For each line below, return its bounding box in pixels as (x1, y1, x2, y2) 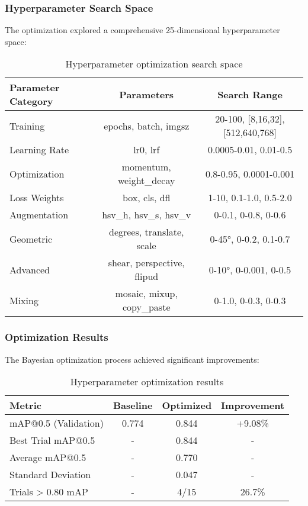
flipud (134, 269, 159, 283)
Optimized (162, 398, 212, 412)
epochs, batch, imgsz (104, 118, 190, 133)
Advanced (9, 262, 50, 276)
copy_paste (122, 300, 171, 314)
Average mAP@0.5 (9, 450, 86, 465)
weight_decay (118, 173, 175, 188)
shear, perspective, (108, 256, 185, 270)
